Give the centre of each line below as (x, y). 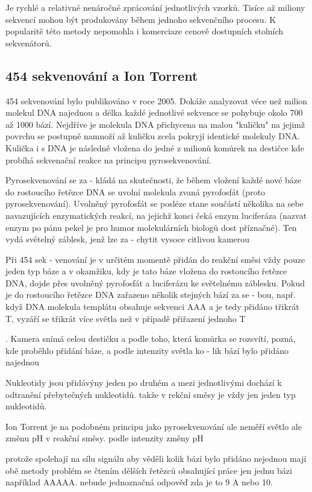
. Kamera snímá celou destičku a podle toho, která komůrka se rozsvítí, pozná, (151, 339)
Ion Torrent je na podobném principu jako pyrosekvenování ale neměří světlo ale (154, 426)
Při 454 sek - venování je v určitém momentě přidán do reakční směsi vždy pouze (155, 259)
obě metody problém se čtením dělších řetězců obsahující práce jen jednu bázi (149, 470)
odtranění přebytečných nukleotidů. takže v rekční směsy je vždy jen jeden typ (151, 394)
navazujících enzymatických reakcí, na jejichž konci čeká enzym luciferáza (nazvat (156, 215)
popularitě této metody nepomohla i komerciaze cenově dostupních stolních (145, 31)
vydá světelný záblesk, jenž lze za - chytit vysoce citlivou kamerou (128, 239)
